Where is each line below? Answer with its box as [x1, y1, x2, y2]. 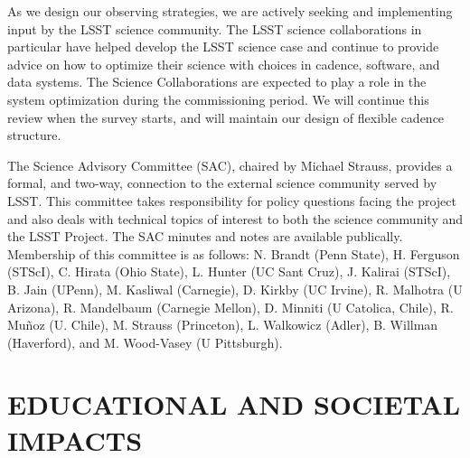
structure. [7, 126, 61, 145]
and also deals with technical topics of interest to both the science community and [7, 209, 463, 228]
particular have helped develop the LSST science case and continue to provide [7, 37, 439, 56]
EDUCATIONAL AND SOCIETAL [7, 386, 461, 423]
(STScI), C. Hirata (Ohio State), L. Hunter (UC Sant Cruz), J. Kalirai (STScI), [7, 262, 451, 281]
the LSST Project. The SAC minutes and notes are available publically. [7, 227, 403, 246]
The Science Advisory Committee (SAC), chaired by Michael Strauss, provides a [7, 155, 453, 174]
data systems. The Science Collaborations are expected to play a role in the [7, 72, 427, 91]
